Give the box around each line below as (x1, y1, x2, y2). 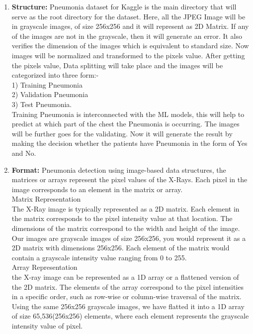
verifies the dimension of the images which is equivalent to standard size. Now (11, 40, 249, 51)
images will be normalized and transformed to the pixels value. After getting (11, 50, 245, 60)
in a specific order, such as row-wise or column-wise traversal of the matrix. (11, 291, 242, 302)
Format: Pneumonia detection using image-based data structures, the (11, 164, 226, 175)
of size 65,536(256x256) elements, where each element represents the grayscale (11, 311, 249, 321)
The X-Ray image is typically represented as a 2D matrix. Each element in (11, 203, 240, 214)
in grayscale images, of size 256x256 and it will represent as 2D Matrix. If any (11, 21, 249, 31)
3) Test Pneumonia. (11, 99, 72, 109)
